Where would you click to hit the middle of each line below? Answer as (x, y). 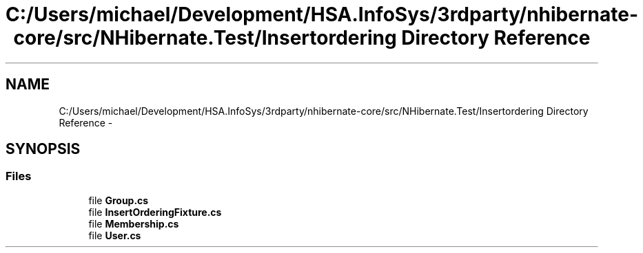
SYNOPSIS (43, 149)
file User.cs (115, 235)
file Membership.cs (134, 223)
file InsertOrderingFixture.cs (155, 212)
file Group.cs (119, 200)
